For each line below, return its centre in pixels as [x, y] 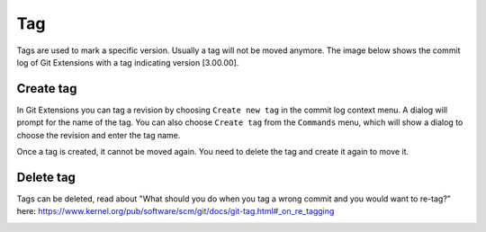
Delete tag [46, 177]
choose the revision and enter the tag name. [99, 135]
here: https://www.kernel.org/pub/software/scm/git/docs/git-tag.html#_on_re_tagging [175, 211]
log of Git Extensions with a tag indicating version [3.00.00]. [128, 62]
